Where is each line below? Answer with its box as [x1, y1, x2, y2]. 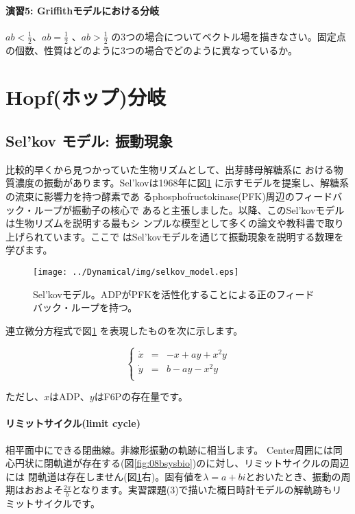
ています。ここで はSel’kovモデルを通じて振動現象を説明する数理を [43, 229, 344, 243]
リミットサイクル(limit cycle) [5, 416, 140, 430]
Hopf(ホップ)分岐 [5, 83, 167, 111]
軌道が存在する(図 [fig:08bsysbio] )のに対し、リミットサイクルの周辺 [53, 456, 350, 470]
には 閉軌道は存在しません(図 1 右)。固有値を [5, 469, 204, 483]
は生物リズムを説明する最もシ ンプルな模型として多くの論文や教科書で [5, 216, 325, 230]
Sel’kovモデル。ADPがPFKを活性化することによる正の [33, 286, 276, 301]
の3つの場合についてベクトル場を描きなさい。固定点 [111, 29, 346, 43]
